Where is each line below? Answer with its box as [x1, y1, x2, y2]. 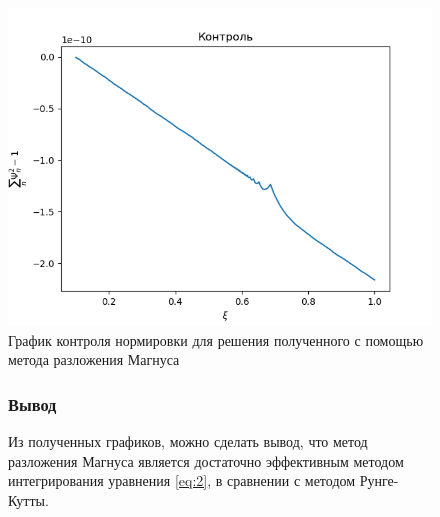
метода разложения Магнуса [8, 349, 180, 370]
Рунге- [359, 470, 399, 491]
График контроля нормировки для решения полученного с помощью [8, 329, 424, 350]
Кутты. [8, 489, 49, 510]
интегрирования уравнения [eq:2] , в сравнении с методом [8, 470, 356, 491]
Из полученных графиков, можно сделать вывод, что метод [8, 431, 368, 451]
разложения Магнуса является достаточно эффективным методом [8, 450, 404, 471]
